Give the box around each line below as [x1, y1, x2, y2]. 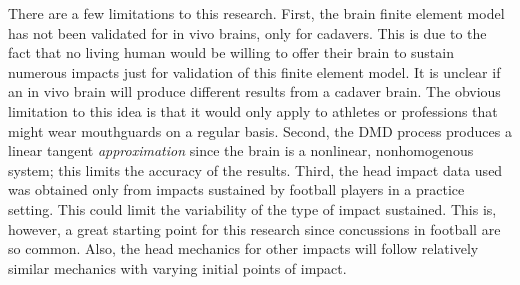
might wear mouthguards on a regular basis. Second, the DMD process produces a [8, 120, 512, 141]
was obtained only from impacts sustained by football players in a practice [8, 179, 465, 200]
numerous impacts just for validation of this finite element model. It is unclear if [8, 61, 501, 82]
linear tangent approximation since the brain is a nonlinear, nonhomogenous [8, 140, 474, 161]
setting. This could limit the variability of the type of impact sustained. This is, [8, 198, 497, 219]
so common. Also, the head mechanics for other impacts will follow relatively [8, 238, 479, 259]
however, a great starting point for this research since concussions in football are [8, 218, 501, 239]
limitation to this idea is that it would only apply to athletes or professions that [8, 100, 498, 121]
